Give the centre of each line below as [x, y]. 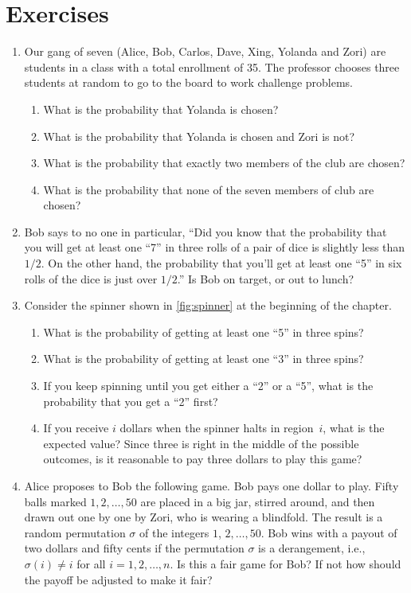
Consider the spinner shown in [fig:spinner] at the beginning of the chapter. [208, 305]
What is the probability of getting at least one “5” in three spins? [204, 332]
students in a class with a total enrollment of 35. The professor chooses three [212, 66]
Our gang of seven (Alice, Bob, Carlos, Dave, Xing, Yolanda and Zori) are [205, 51]
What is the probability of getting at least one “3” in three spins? [204, 359]
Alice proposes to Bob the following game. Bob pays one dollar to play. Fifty [211, 486]
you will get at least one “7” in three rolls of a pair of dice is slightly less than [215, 247]
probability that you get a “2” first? [131, 401]
